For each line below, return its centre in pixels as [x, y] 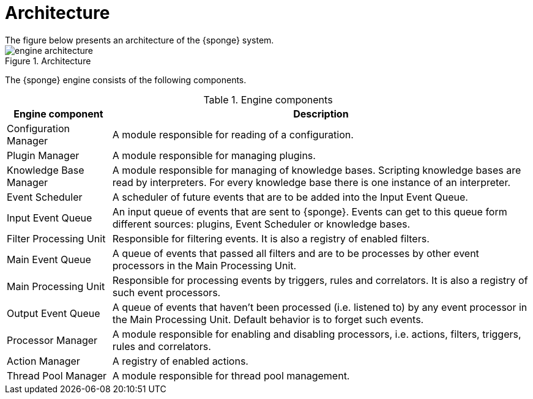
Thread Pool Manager [57, 375]
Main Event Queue [49, 259]
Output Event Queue [54, 313]
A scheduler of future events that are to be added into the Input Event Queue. [290, 197]
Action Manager [43, 361]
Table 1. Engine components [268, 99]
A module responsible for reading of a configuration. [233, 134]
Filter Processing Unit [56, 238]
